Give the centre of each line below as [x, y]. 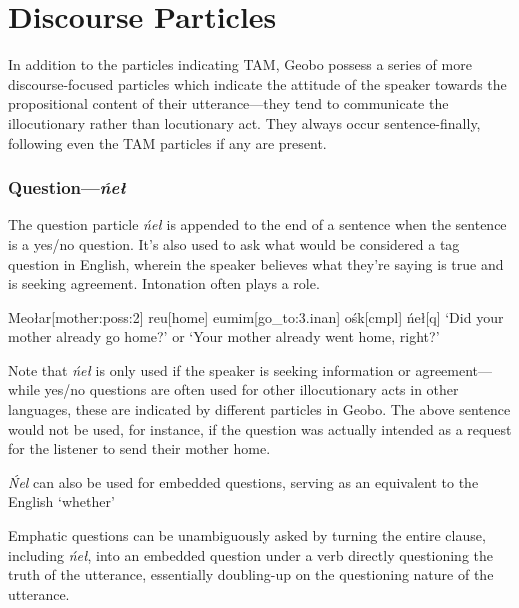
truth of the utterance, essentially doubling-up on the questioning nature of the [251, 574]
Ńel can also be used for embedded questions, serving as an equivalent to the [243, 481]
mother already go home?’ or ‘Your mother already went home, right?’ [224, 336]
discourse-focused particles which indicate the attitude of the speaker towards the [257, 83]
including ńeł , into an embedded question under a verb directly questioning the [251, 554]
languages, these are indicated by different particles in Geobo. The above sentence [259, 409]
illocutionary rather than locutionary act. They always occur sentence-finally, [244, 122]
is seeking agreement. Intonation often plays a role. [164, 283]
